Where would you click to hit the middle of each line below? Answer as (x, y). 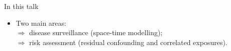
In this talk (21, 6)
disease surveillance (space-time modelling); (96, 32)
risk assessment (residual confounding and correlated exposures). (128, 42)
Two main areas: (41, 23)
